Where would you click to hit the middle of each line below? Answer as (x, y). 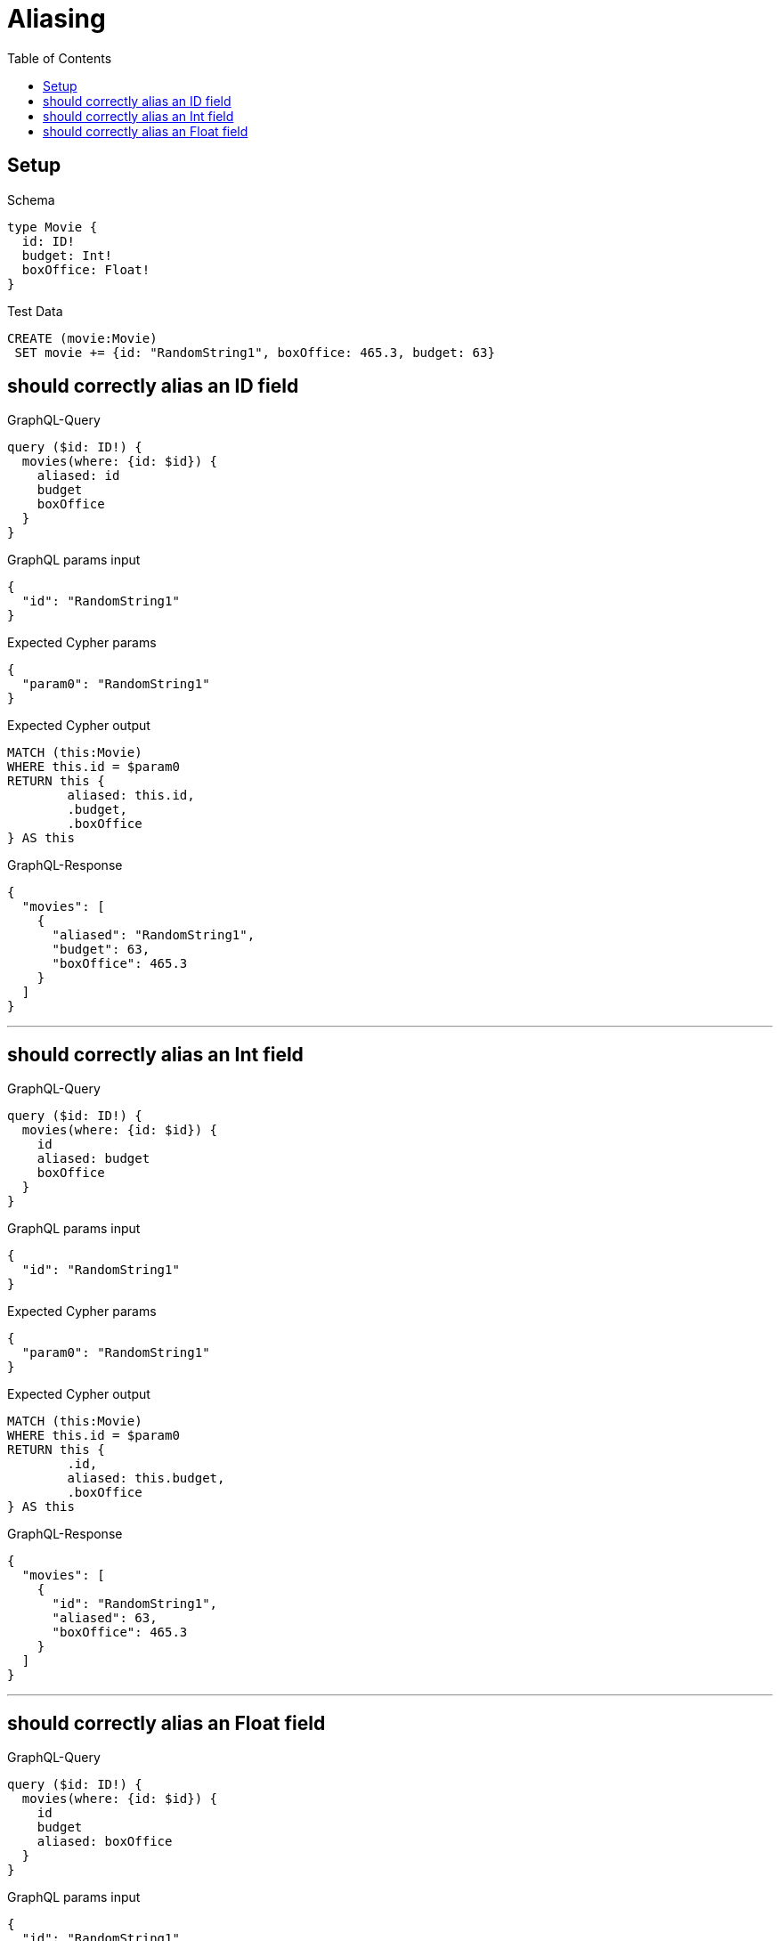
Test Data (35, 311)
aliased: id (78, 476)
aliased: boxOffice (105, 1842)
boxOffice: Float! (86, 269)
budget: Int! (67, 255)
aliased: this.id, (131, 796)
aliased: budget (93, 1159)
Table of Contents (60, 58)
